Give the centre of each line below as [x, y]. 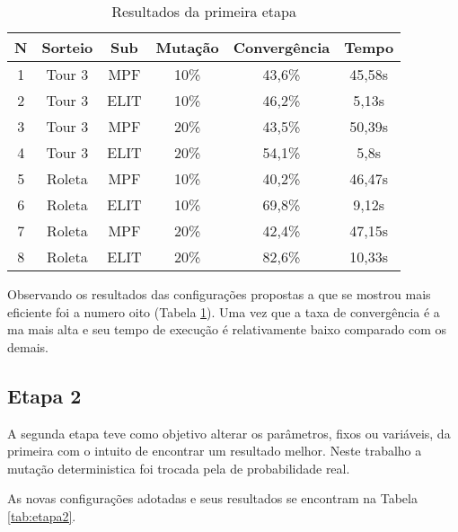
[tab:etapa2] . [42, 515]
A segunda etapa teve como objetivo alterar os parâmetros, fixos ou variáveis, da [229, 433]
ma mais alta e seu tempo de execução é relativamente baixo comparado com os [227, 329]
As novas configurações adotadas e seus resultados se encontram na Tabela [212, 498]
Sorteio [67, 47]
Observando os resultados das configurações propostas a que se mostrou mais [219, 294]
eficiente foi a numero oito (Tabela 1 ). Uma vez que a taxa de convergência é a [224, 311]
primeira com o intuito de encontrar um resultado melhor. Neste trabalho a [215, 451]
